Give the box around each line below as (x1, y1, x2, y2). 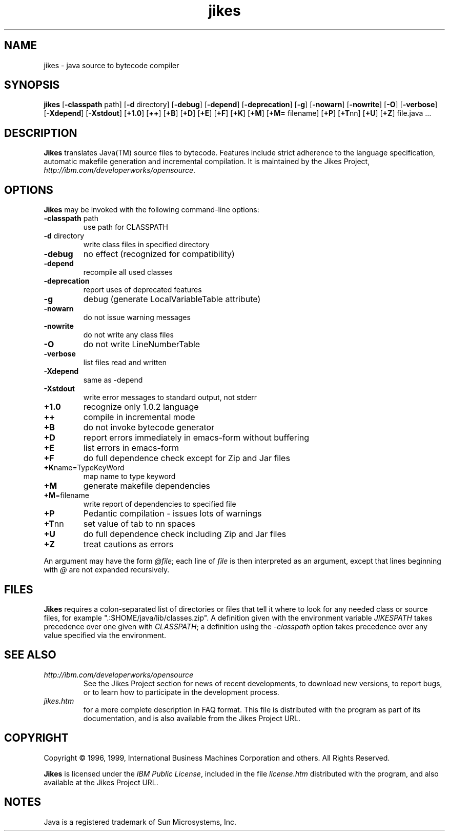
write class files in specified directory (83, 240, 210, 249)
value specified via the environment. (44, 630, 167, 640)
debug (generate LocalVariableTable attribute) (83, 294, 261, 305)
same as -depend (83, 375, 143, 385)
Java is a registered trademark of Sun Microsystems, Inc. (44, 817, 237, 826)
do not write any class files (83, 330, 174, 340)
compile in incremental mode (83, 412, 195, 423)
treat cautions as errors (83, 539, 174, 550)
